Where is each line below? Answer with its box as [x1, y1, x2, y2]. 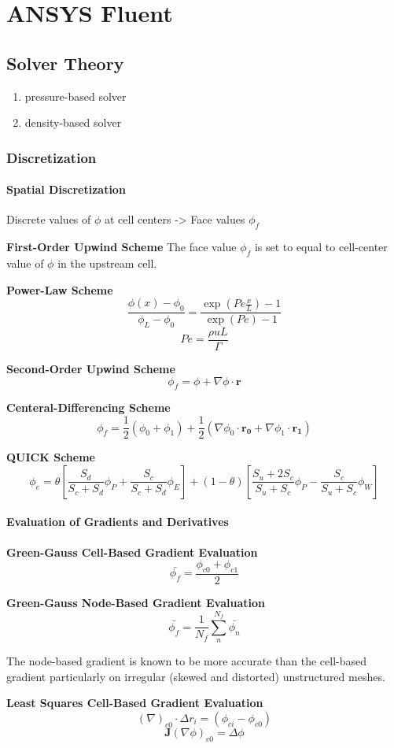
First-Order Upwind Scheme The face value [6, 239, 237, 255]
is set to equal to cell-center [254, 239, 388, 255]
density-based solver [24, 114, 122, 131]
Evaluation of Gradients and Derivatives [6, 513, 229, 530]
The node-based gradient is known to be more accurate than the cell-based [6, 653, 367, 669]
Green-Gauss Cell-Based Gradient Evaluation [6, 543, 258, 560]
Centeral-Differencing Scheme [6, 399, 171, 416]
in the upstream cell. [57, 255, 157, 271]
